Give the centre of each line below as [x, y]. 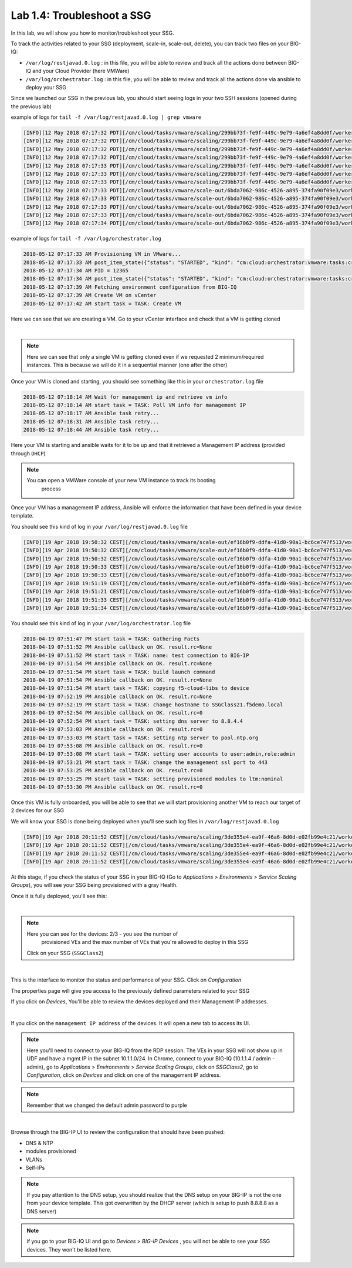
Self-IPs [35, 1168]
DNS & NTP [40, 1143]
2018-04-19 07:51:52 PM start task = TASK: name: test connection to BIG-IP [136, 655]
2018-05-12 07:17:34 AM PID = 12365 [76, 271]
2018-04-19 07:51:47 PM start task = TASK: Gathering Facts [111, 639]
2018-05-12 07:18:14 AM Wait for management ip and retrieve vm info [125, 397]
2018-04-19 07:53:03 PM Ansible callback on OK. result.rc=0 [113, 730]
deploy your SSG [46, 87]
